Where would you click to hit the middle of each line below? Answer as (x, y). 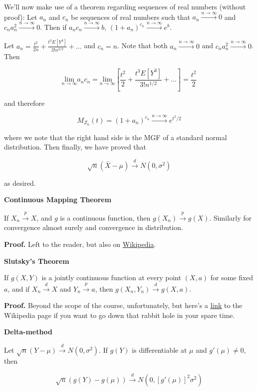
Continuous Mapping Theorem (58, 199)
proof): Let (21, 17)
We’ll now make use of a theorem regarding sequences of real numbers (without (125, 6)
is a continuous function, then (105, 217)
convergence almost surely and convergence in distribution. (94, 227)
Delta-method (28, 332)
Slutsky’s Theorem (37, 261)
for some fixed (232, 277)
